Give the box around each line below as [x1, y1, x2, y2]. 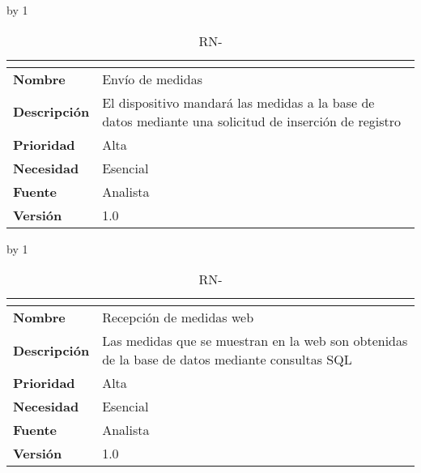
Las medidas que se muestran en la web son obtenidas [102, 331, 408, 351]
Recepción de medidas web [102, 308, 254, 327]
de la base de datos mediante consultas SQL [102, 350, 352, 369]
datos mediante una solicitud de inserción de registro [102, 111, 402, 130]
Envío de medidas [102, 69, 202, 88]
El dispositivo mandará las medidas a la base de [102, 92, 375, 112]
